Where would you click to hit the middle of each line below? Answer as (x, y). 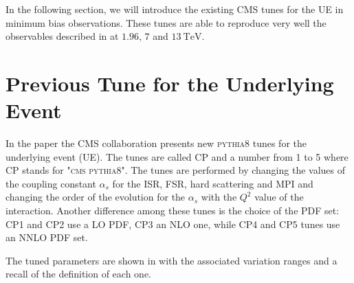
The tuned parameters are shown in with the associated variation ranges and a (172, 260)
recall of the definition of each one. (78, 274)
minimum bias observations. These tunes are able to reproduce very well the (166, 22)
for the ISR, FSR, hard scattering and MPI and (213, 183)
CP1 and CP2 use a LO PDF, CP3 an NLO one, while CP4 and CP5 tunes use (173, 224)
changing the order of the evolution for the (96, 197)
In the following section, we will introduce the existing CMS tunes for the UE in (175, 9)
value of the (279, 197)
